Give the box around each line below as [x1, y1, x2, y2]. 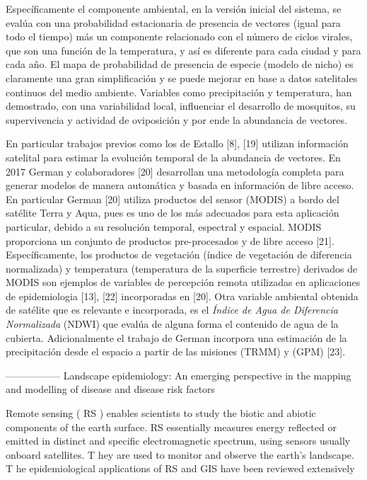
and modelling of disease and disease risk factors [6, 382, 216, 396]
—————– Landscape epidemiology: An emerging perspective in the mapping [6, 367, 351, 382]
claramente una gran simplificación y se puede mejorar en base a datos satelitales [6, 70, 358, 85]
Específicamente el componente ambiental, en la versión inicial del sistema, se [6, 1, 342, 16]
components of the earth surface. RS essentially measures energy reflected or [6, 419, 337, 434]
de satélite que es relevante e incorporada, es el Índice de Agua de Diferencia [6, 302, 338, 317]
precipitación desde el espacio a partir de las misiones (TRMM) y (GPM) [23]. [6, 344, 346, 359]
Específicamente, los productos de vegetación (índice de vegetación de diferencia [6, 247, 352, 262]
